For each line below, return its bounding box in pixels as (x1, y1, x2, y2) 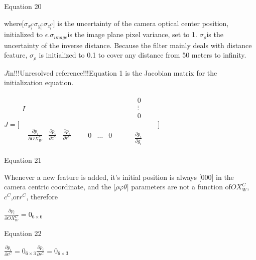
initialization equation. (4, 77, 74, 88)
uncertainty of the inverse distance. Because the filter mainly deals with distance (4, 40, 252, 50)
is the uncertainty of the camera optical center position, (57, 18, 229, 28)
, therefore (26, 191, 58, 201)
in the (216, 171, 234, 182)
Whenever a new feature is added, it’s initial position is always (4, 171, 197, 182)
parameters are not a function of (131, 181, 231, 192)
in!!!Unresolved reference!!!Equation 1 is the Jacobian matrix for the (8, 67, 217, 78)
